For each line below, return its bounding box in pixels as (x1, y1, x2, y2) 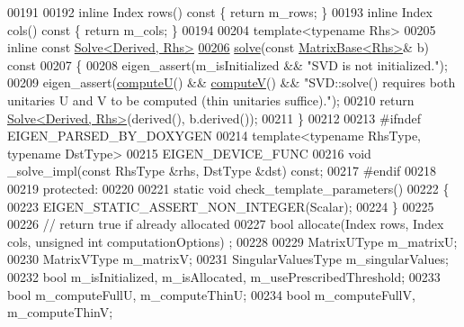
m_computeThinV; (7, 303, 113, 322)
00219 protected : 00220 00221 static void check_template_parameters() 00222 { (7, 178, 450, 197)
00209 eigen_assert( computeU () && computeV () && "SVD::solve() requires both (7, 73, 456, 92)
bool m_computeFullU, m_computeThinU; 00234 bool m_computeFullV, (7, 285, 415, 304)
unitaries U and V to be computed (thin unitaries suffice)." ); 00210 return (7, 90, 415, 109)
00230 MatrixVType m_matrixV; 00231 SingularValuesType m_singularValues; (7, 250, 449, 268)
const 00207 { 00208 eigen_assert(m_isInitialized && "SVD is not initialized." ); (7, 55, 448, 74)
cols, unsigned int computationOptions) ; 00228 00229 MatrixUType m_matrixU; (7, 232, 458, 250)
